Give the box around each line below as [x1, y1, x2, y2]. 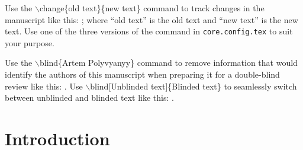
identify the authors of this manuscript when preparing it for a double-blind [5, 68, 280, 81]
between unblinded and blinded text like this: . [5, 91, 174, 104]
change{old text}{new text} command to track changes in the [39, 2, 265, 14]
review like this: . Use [5, 79, 83, 92]
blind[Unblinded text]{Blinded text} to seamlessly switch [90, 79, 297, 92]
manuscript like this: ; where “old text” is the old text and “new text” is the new [5, 13, 298, 25]
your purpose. [5, 36, 54, 49]
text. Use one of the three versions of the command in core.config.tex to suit [5, 25, 293, 37]
